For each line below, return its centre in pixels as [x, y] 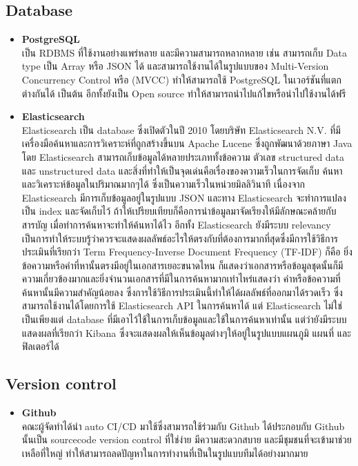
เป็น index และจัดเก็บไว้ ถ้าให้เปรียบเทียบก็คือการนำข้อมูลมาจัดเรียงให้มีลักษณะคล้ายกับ [179, 211]
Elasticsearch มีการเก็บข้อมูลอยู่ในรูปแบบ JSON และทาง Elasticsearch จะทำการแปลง [184, 197]
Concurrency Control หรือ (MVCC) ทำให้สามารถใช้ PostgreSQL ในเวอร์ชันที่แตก [181, 79]
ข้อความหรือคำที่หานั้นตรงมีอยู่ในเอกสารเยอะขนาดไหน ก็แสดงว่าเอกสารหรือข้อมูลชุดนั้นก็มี [182, 265]
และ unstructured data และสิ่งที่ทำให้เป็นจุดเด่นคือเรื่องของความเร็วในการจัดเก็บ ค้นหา [182, 170]
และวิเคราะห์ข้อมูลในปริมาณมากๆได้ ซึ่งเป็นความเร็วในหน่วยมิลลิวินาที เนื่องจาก [163, 184]
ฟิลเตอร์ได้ [40, 346]
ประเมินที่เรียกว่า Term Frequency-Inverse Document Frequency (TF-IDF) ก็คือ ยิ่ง [187, 252]
